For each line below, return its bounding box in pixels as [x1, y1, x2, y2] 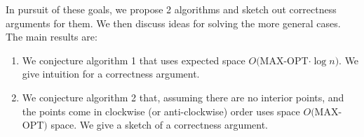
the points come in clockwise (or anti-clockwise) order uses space [22, 103, 300, 118]
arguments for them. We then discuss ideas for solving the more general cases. [6, 15, 341, 30]
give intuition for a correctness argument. [22, 66, 200, 81]
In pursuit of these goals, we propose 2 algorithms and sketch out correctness [6, 2, 337, 16]
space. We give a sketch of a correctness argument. [50, 117, 268, 132]
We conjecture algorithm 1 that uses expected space [22, 52, 245, 67]
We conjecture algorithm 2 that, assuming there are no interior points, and [22, 89, 344, 104]
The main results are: [6, 29, 97, 44]
